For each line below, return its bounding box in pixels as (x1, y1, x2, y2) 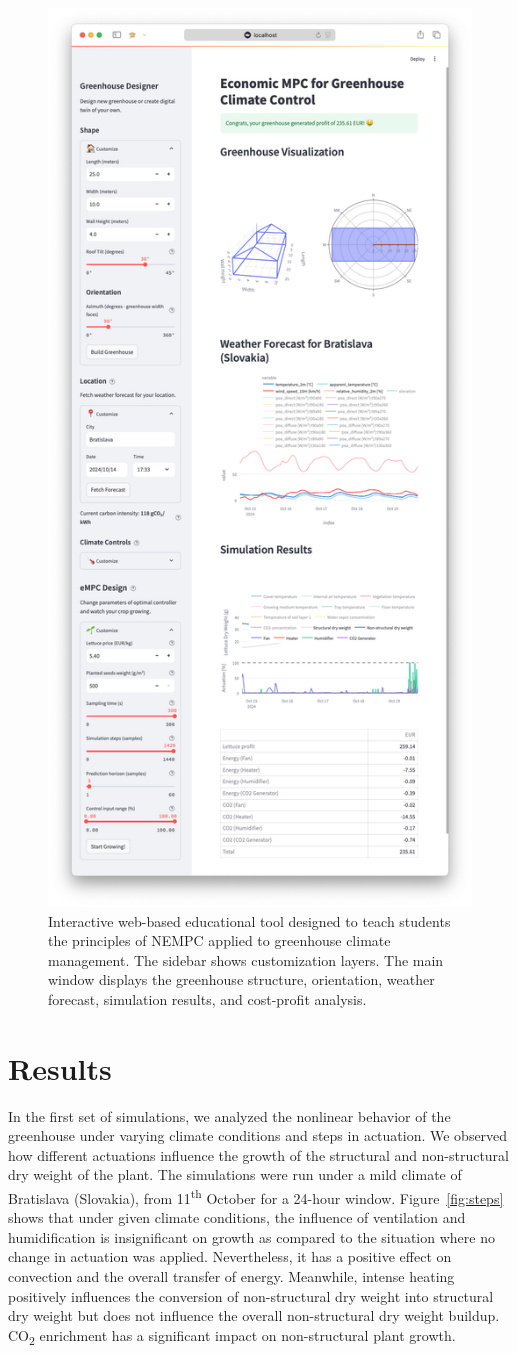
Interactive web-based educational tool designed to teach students (48, 910, 451, 931)
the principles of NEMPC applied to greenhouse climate (48, 930, 391, 951)
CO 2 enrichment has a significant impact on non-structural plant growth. (8, 1324, 456, 1348)
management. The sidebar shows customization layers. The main (48, 949, 444, 970)
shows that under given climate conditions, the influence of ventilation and (8, 1207, 466, 1228)
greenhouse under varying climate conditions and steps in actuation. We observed (8, 1125, 508, 1146)
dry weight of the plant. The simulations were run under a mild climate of (8, 1164, 462, 1185)
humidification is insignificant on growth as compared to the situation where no (8, 1226, 495, 1247)
